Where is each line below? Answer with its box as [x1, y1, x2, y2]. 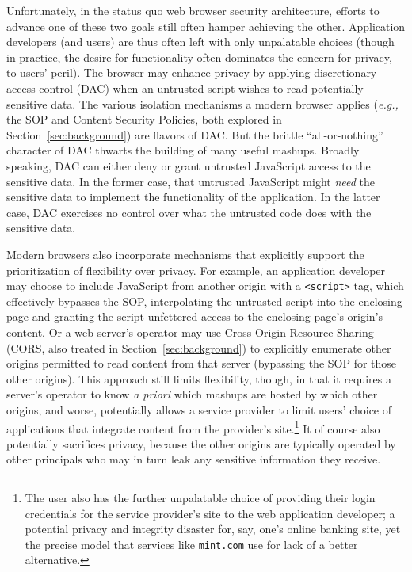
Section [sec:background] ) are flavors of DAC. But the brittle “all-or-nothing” [6, 126, 383, 143]
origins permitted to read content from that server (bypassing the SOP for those [6, 355, 397, 372]
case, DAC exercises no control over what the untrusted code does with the [6, 204, 372, 220]
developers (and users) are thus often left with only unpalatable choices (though [6, 33, 395, 50]
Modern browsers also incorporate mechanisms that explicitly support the [6, 246, 364, 262]
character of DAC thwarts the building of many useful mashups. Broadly [6, 142, 360, 158]
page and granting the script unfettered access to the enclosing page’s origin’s [6, 308, 383, 325]
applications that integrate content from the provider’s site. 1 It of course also [6, 418, 380, 437]
